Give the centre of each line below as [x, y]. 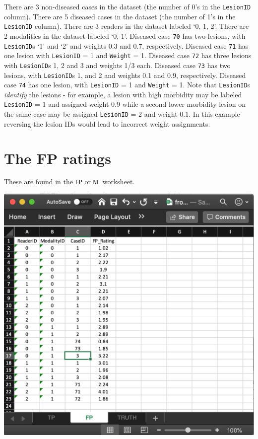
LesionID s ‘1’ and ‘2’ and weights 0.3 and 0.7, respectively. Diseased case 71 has [126, 45]
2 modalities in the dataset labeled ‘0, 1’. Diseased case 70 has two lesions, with [125, 36]
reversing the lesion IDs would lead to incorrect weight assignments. [107, 123]
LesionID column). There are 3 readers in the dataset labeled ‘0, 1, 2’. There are [127, 26]
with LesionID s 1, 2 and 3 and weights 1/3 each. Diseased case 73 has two [117, 65]
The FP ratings [58, 158]
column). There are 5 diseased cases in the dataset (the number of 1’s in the [120, 16]
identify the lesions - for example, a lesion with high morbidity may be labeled [123, 94]
